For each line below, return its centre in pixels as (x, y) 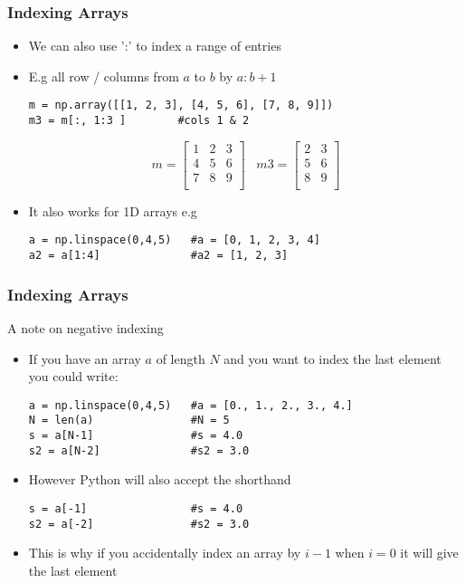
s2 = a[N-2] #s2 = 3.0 (139, 450)
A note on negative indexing (86, 327)
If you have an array (85, 358)
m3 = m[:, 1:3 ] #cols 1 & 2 (139, 121)
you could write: (73, 376)
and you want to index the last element (333, 358)
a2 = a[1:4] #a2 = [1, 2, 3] (158, 256)
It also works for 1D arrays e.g (113, 210)
